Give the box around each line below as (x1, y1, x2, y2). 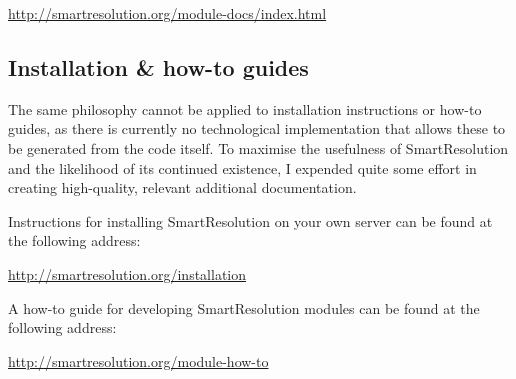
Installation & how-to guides (8, 51, 309, 82)
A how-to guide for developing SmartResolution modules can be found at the (8, 297, 480, 318)
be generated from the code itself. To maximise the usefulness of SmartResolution (8, 137, 509, 158)
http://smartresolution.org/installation (8, 263, 247, 284)
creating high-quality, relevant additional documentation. (8, 177, 357, 198)
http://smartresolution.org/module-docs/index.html (8, 3, 327, 23)
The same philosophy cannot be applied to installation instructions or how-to (8, 98, 482, 119)
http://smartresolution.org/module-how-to (8, 350, 269, 371)
